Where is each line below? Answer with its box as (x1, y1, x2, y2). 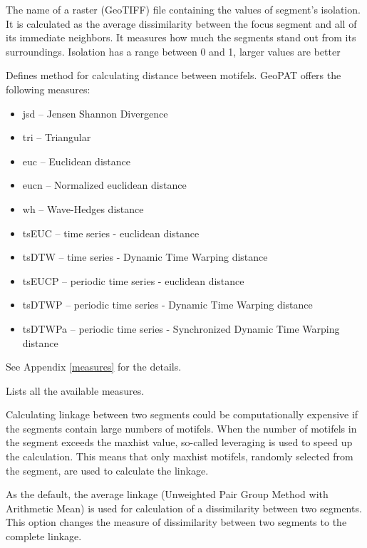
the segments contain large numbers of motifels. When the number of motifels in (6, 420, 357, 435)
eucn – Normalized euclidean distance (22, 177, 187, 192)
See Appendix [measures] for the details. (6, 359, 182, 374)
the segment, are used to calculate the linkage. (6, 462, 209, 477)
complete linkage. (6, 529, 82, 544)
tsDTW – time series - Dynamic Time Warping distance (22, 249, 268, 264)
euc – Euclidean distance (22, 153, 130, 168)
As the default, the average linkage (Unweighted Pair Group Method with (6, 487, 329, 502)
